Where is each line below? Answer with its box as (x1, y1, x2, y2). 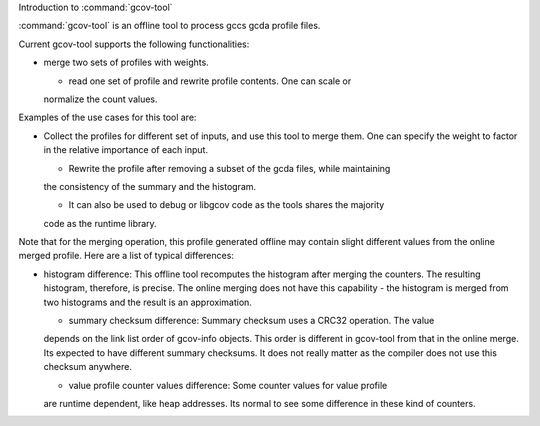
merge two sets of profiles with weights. (43, 56, 209, 69)
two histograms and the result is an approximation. (43, 296, 252, 308)
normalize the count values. (43, 93, 159, 105)
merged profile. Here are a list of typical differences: (18, 250, 235, 262)
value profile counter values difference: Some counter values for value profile (68, 379, 388, 391)
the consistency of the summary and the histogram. (43, 180, 257, 192)
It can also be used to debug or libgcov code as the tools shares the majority (68, 199, 385, 211)
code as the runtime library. (43, 217, 157, 229)
